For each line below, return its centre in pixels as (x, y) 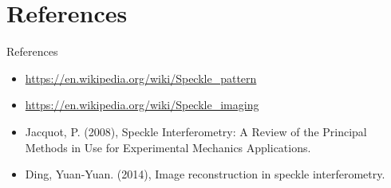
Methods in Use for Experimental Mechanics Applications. (168, 147)
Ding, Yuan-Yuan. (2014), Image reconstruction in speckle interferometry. (205, 174)
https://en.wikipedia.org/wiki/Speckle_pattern (141, 78)
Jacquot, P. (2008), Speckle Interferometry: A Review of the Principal (196, 131)
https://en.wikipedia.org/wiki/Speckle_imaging (142, 105)
